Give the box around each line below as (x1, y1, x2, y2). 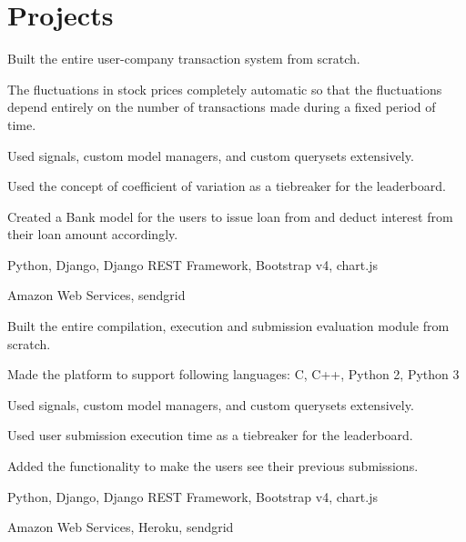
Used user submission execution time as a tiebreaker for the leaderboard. (7, 426, 413, 445)
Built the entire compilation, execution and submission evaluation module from (7, 316, 450, 336)
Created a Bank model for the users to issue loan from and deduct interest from (7, 206, 453, 226)
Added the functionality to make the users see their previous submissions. (7, 457, 419, 476)
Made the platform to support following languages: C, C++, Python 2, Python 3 (7, 365, 460, 384)
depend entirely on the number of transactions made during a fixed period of (7, 97, 436, 116)
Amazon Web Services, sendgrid (7, 286, 186, 305)
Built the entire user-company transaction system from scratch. (7, 49, 360, 68)
